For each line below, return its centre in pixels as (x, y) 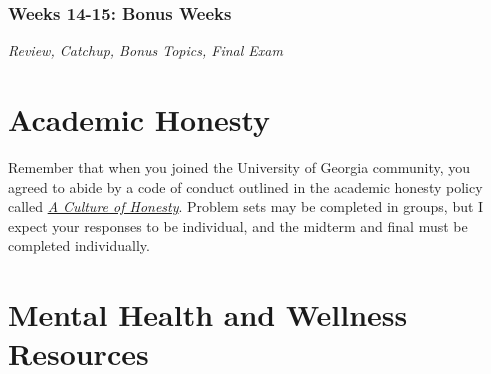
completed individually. (79, 245)
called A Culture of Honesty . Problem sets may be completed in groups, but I (246, 206)
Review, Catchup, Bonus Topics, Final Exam (145, 50)
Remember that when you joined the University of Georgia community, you (239, 166)
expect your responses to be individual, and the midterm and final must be (238, 225)
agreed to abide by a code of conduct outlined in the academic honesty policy (245, 186)
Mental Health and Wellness (208, 314)
